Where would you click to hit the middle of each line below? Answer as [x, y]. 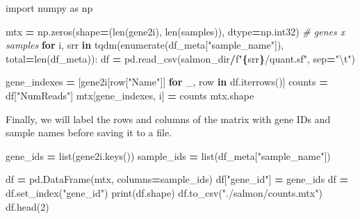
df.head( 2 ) [27, 206]
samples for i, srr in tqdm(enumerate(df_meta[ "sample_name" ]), [145, 45]
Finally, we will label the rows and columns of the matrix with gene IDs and [168, 119]
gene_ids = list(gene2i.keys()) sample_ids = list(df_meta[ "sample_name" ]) [168, 155]
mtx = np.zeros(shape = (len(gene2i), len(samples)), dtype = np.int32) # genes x [175, 31]
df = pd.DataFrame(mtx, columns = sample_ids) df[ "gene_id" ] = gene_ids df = [177, 179]
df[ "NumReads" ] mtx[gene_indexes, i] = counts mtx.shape [130, 95]
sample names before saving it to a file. [89, 132]
